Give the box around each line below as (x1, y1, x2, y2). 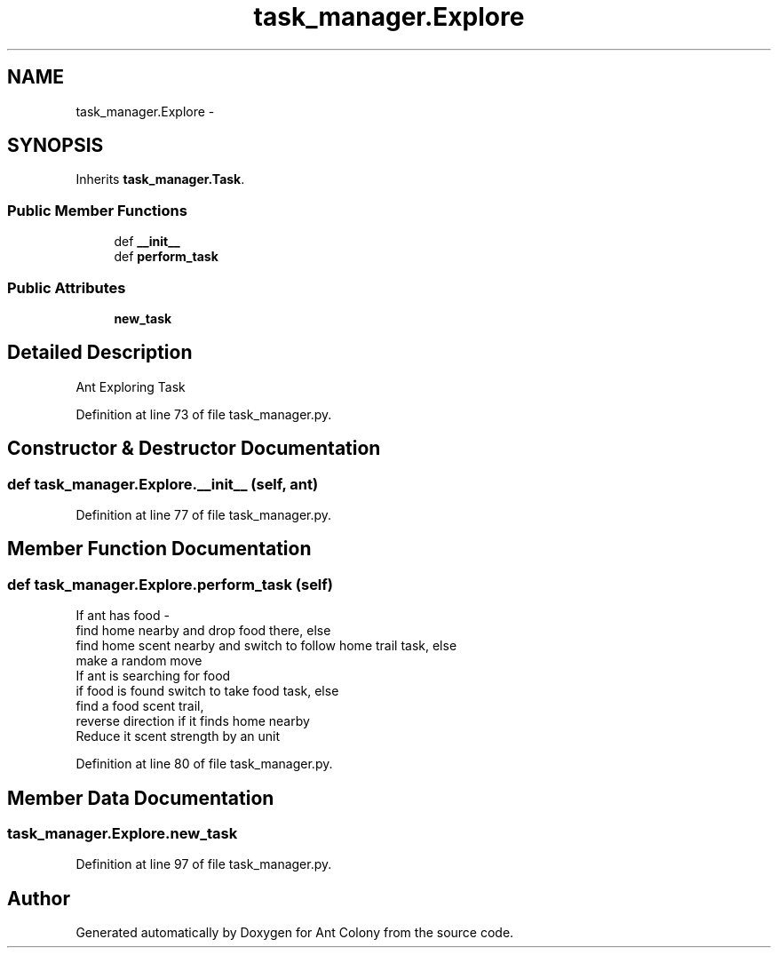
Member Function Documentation (7, 537, 312, 561)
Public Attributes (7, 278, 126, 297)
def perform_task (114, 249, 218, 265)
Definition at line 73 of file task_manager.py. (75, 406, 332, 422)
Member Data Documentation (7, 786, 274, 809)
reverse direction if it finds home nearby (75, 713, 310, 729)
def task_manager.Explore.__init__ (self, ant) (7, 474, 319, 493)
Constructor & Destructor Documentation (7, 437, 381, 460)
